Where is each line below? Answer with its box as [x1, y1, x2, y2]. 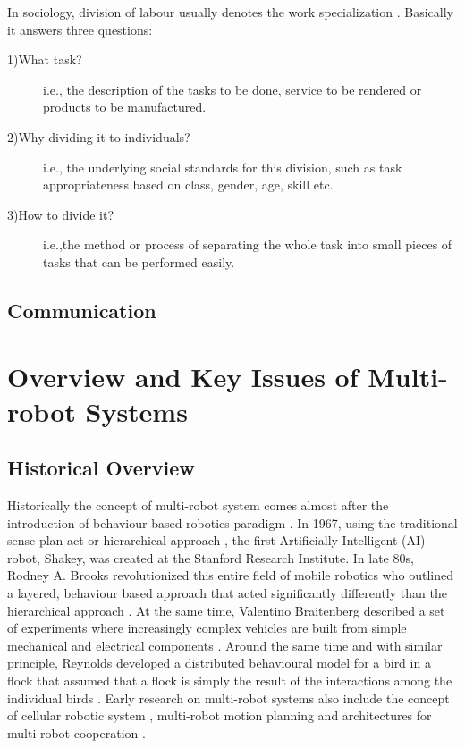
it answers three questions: [7, 20, 153, 38]
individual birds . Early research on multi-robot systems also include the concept [7, 688, 450, 707]
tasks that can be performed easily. [43, 252, 235, 271]
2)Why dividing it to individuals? [7, 127, 190, 146]
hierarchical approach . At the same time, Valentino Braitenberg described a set [7, 601, 445, 619]
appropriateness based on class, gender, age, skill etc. [43, 175, 334, 194]
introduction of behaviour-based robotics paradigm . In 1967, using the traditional [7, 513, 458, 532]
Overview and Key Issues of [7, 357, 359, 394]
